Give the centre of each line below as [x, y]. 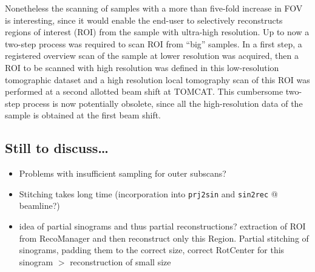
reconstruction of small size [120, 261]
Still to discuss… [57, 148]
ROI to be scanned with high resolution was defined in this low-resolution [142, 67]
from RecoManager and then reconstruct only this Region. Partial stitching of [164, 238]
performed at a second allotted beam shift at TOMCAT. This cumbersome [144, 91]
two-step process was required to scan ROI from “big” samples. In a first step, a [154, 43]
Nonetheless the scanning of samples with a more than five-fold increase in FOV [154, 8]
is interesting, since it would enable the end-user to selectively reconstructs [144, 20]
